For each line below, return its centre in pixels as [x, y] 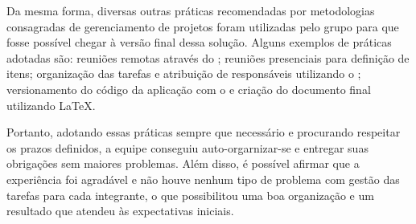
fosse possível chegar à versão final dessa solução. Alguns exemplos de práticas [199, 42]
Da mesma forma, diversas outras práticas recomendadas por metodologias [191, 10]
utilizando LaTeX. [51, 105]
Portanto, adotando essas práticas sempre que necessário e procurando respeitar [204, 132]
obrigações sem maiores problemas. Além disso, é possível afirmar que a [183, 163]
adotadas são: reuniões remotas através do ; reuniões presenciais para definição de [208, 57]
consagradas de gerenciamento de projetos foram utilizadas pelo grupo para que [203, 26]
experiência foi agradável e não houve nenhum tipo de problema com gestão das [203, 179]
